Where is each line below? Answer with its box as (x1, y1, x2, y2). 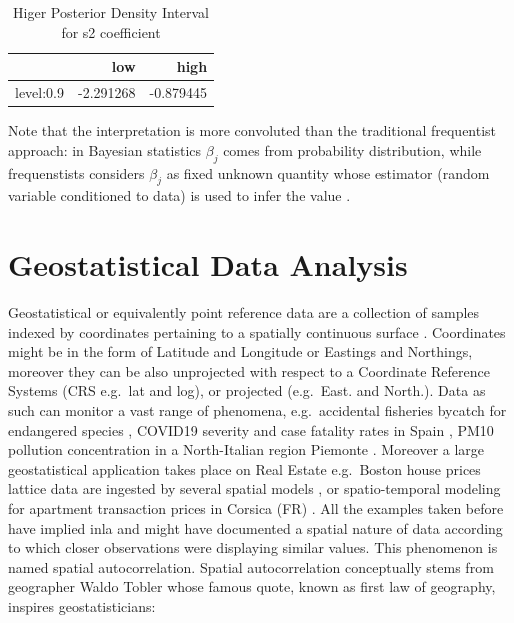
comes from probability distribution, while (223, 139, 482, 160)
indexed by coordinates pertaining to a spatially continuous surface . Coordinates (8, 321, 506, 342)
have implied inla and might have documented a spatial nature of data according (8, 517, 503, 538)
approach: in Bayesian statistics (8, 139, 202, 160)
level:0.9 (15, 82, 64, 103)
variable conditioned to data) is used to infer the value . (8, 185, 351, 206)
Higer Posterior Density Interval (13, 2, 210, 22)
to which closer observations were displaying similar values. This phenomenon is (8, 537, 498, 558)
